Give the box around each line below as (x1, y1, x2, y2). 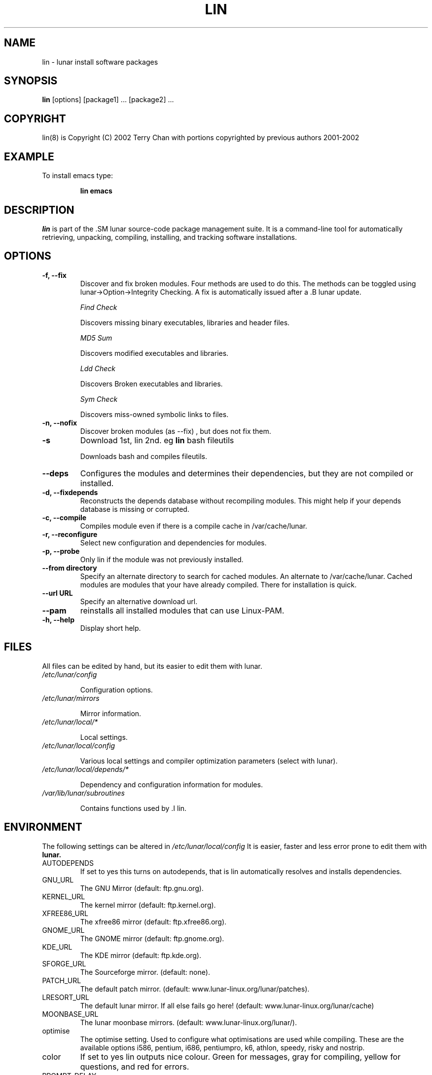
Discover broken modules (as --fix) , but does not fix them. (80, 426, 271, 435)
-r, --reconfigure (42, 530, 98, 538)
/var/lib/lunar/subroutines (42, 788, 125, 797)
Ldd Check (80, 364, 116, 373)
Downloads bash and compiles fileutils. (80, 452, 207, 461)
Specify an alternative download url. (80, 597, 198, 606)
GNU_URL (42, 875, 74, 884)
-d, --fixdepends (42, 488, 98, 497)
